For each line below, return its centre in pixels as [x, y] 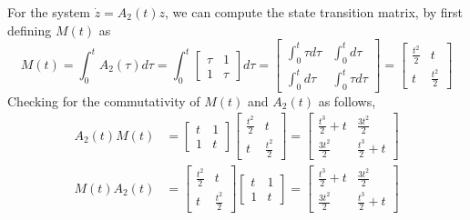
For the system [49, 12]
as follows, [347, 100]
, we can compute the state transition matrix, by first [314, 12]
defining [30, 30]
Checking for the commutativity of [104, 100]
